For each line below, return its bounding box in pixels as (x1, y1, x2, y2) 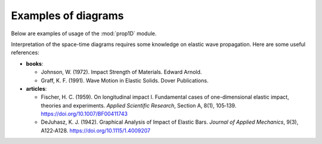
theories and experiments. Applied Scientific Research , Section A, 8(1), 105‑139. (41, 102, 237, 109)
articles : (26, 85, 47, 92)
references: (11, 49, 40, 56)
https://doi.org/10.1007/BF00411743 (41, 111, 128, 118)
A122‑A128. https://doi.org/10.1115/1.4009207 (41, 127, 151, 134)
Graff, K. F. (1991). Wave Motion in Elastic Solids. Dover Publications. (41, 76, 209, 84)
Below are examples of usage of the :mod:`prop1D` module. (11, 30, 157, 37)
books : (26, 60, 44, 67)
